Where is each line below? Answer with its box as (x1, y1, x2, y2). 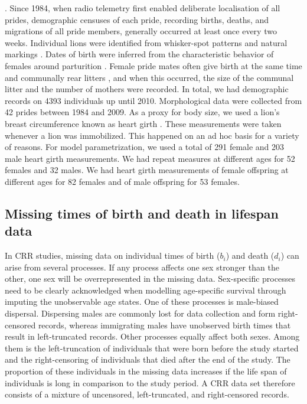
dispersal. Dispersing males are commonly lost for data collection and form (5, 307, 276, 320)
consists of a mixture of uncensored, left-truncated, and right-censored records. (5, 388, 289, 400)
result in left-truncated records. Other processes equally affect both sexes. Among (5, 330, 300, 343)
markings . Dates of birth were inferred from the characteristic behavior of (5, 48, 274, 60)
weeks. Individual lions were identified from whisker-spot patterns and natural (5, 36, 288, 48)
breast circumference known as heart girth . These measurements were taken (5, 117, 282, 129)
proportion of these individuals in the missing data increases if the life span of (5, 365, 287, 377)
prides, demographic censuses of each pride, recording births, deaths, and (5, 13, 269, 25)
